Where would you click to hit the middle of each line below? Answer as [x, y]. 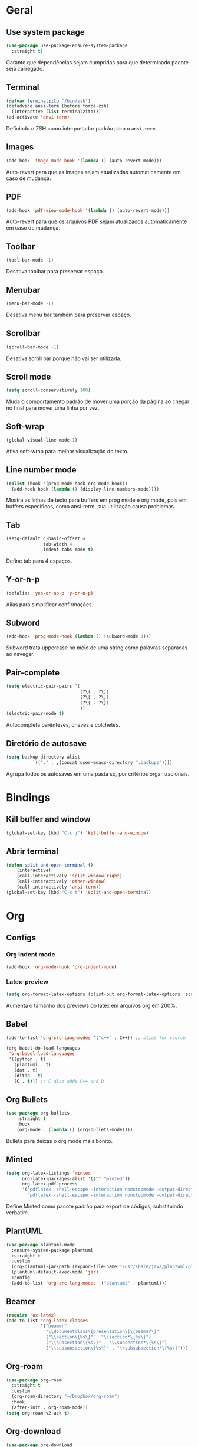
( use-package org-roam [34, 1380]
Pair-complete [33, 673]
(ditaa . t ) [29, 1076]
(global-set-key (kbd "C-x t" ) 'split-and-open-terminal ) [79, 892]
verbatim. [18, 1213]
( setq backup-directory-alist [43, 757]
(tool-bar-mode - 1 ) [30, 260]
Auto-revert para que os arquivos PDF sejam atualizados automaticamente [97, 221]
